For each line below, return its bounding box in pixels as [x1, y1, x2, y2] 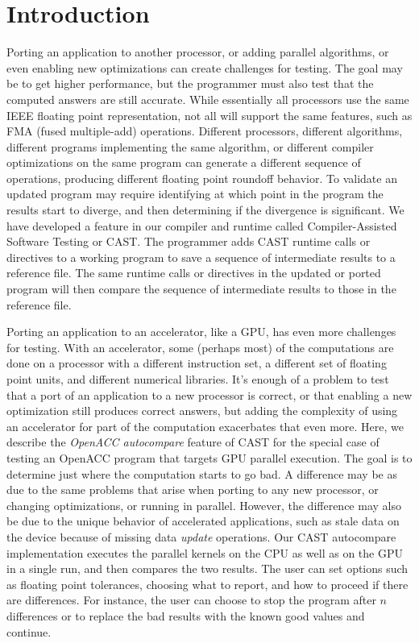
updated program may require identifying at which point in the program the [6, 185, 384, 202]
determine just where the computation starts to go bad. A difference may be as [6, 465, 397, 482]
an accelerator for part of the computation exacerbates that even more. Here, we [6, 417, 404, 434]
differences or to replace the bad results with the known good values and [6, 607, 365, 624]
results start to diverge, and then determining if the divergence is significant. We [6, 201, 404, 218]
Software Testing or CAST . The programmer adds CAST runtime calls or [6, 233, 371, 250]
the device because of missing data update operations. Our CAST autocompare [6, 528, 396, 545]
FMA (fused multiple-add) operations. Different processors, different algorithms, [6, 122, 403, 139]
